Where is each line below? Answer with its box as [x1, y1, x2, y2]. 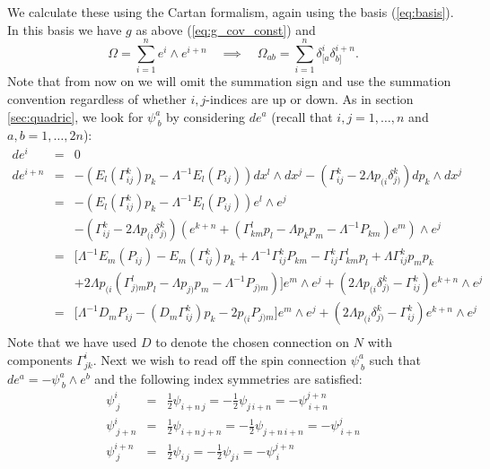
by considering [166, 107, 246, 126]
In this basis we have [7, 20, 122, 39]
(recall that [271, 107, 333, 126]
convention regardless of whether [7, 89, 187, 108]
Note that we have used [7, 333, 137, 352]
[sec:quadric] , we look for [7, 107, 144, 126]
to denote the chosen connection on [155, 333, 350, 352]
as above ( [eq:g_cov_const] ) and [136, 20, 316, 39]
